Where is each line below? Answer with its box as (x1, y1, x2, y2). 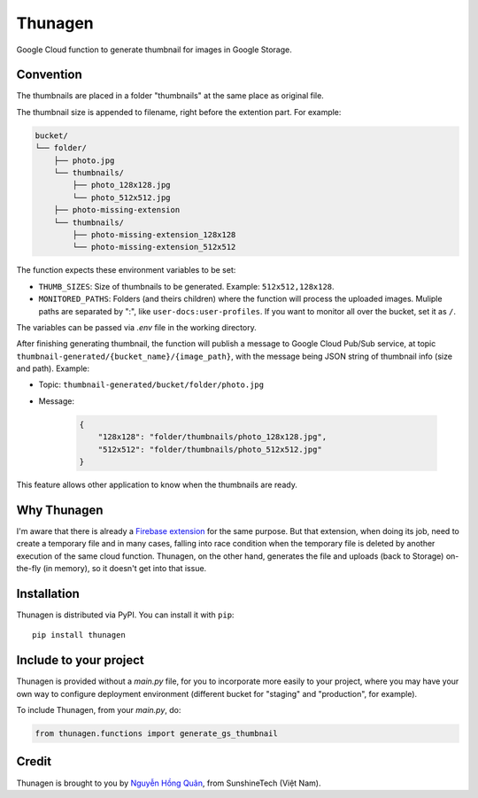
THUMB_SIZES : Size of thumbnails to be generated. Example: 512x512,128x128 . (38, 281, 335, 291)
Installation (16, 585, 80, 601)
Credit (16, 754, 52, 770)
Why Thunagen (16, 502, 104, 517)
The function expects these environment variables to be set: (16, 265, 236, 275)
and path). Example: (16, 363, 90, 374)
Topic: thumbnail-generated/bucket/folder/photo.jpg (38, 379, 265, 390)
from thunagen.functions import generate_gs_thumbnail (35, 729, 278, 739)
